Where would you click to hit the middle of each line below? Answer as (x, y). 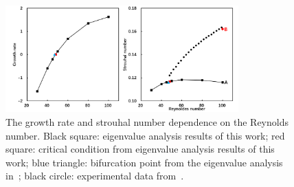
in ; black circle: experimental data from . (95, 176)
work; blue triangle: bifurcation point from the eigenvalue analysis (144, 162)
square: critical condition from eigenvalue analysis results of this (140, 149)
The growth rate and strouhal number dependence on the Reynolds (147, 121)
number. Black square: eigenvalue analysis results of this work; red (145, 135)
